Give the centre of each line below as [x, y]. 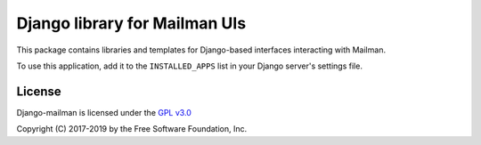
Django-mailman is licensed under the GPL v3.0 [104, 112]
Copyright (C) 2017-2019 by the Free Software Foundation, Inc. [132, 129]
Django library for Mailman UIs [131, 23]
